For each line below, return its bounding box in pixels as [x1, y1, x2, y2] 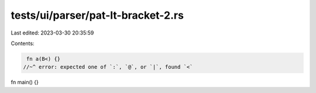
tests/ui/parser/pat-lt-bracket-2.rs [11, 9, 184, 22]
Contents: [11, 40, 35, 47]
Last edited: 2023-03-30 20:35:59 [11, 29, 94, 36]
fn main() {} [11, 79, 39, 86]
